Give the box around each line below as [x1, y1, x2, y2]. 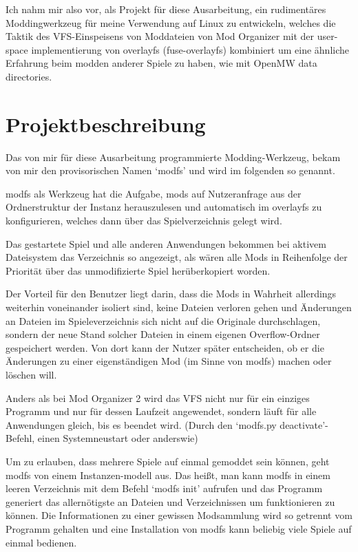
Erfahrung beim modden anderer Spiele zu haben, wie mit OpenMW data [6, 56, 317, 70]
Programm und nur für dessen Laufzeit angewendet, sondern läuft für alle [6, 404, 317, 418]
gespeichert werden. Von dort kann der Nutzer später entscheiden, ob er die [6, 340, 324, 354]
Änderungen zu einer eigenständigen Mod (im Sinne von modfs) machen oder [6, 354, 332, 368]
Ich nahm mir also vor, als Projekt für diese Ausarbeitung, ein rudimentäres [6, 2, 326, 16]
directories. [6, 69, 52, 83]
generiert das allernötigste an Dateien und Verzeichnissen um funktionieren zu [6, 494, 335, 509]
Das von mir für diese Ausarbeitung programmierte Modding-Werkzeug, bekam [6, 149, 341, 164]
